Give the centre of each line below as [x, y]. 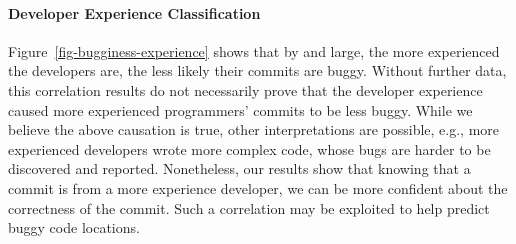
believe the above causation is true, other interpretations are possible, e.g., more [253, 129]
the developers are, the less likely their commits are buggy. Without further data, [257, 70]
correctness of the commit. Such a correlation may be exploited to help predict [249, 207]
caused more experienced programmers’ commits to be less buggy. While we [240, 109]
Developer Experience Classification [134, 12]
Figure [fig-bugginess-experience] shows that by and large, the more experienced [254, 50]
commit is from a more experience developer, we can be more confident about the [258, 187]
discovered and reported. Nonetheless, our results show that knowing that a [239, 168]
